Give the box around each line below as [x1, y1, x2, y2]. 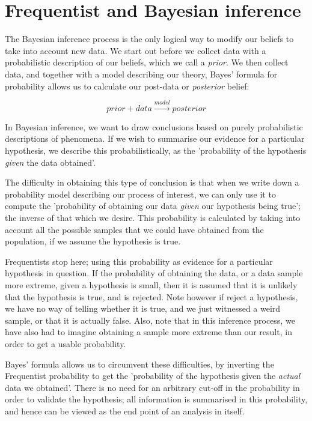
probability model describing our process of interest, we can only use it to [5, 187, 276, 200]
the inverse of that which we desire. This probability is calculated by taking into [5, 211, 301, 224]
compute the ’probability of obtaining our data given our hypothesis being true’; [5, 199, 301, 212]
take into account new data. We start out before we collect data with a [5, 44, 266, 56]
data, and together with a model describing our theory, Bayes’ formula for [5, 67, 278, 80]
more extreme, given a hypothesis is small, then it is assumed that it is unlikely [5, 279, 298, 291]
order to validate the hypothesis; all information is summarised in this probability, [5, 393, 308, 405]
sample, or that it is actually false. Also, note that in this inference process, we [5, 313, 295, 326]
